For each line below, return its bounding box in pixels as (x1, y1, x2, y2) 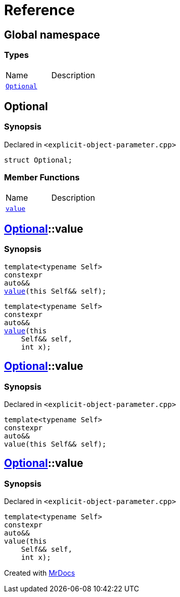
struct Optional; (4, 155, 72, 164)
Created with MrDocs (4, 569, 75, 578)
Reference (4, 2, 75, 19)
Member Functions (4, 172, 80, 183)
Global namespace (4, 28, 100, 41)
